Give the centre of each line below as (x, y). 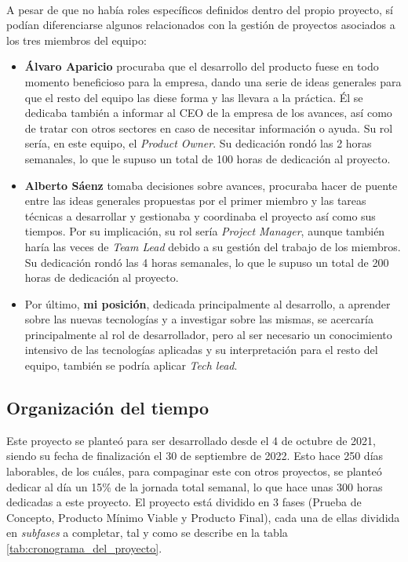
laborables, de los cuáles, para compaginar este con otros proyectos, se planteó (194, 471)
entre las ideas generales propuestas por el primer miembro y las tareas (195, 201)
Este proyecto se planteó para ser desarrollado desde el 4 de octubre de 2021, (191, 440)
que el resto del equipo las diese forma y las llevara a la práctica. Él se (194, 97)
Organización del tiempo (108, 408)
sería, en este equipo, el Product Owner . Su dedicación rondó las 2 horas (198, 143)
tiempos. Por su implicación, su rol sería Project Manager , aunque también (205, 231)
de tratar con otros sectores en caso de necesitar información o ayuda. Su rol (209, 128)
